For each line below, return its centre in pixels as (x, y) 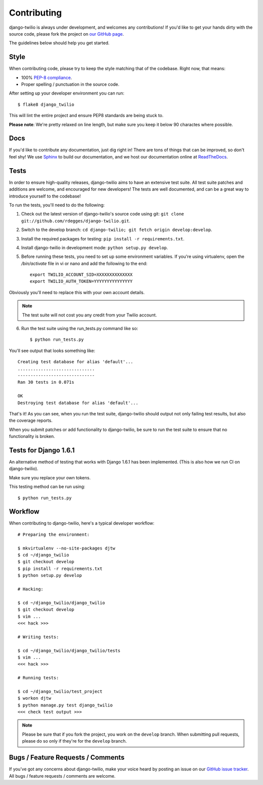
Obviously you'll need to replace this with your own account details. (77, 292)
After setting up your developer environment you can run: (66, 93)
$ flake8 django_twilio (46, 104)
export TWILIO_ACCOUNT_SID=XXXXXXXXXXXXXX (81, 275)
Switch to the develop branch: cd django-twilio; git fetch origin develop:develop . (117, 230)
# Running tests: (38, 678)
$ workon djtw (34, 698)
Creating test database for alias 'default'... (75, 362)
